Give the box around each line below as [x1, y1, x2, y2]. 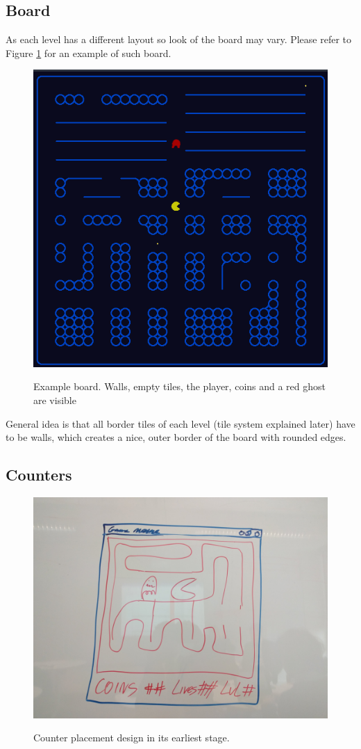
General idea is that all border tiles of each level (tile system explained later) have [6, 416, 355, 430]
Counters [6, 464, 72, 485]
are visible [33, 392, 76, 407]
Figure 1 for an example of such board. [6, 45, 171, 60]
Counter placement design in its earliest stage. [33, 730, 230, 745]
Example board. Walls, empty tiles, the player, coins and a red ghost [33, 379, 326, 394]
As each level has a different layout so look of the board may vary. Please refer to [6, 32, 352, 47]
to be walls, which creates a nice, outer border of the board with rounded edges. [6, 430, 346, 444]
